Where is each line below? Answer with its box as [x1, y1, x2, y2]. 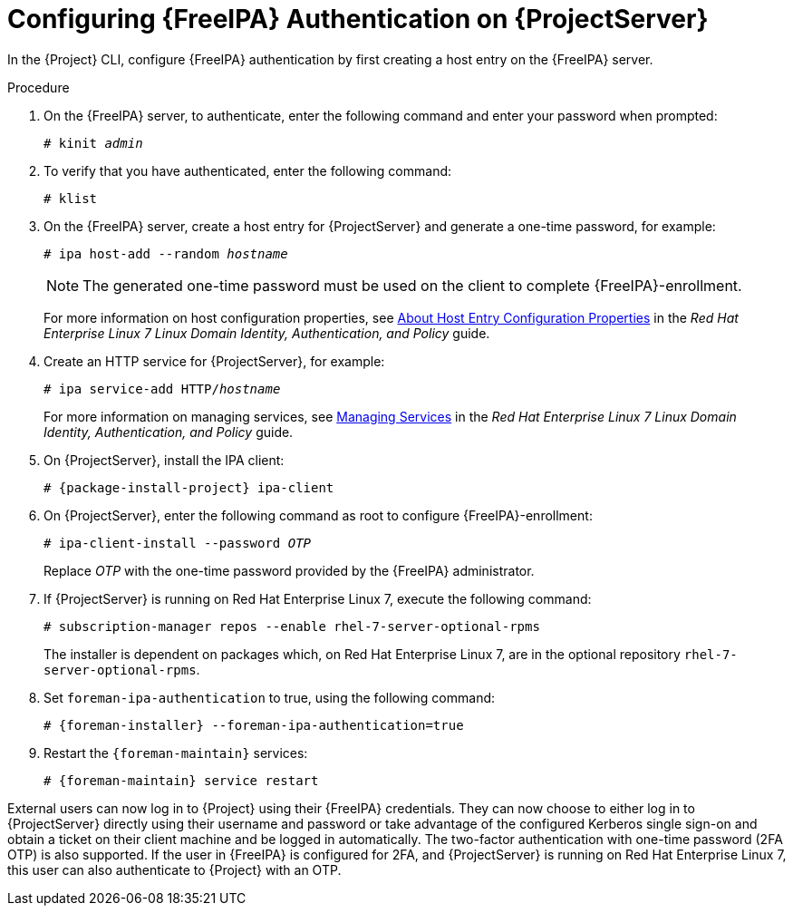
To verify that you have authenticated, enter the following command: [44, 162, 452, 179]
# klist [44, 190, 98, 206]
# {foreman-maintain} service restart [44, 772, 319, 788]
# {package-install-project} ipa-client [44, 480, 334, 495]
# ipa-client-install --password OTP [44, 535, 312, 550]
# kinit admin [44, 135, 143, 151]
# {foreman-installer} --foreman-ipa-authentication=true [44, 717, 464, 733]
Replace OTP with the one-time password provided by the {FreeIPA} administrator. [44, 562, 535, 578]
